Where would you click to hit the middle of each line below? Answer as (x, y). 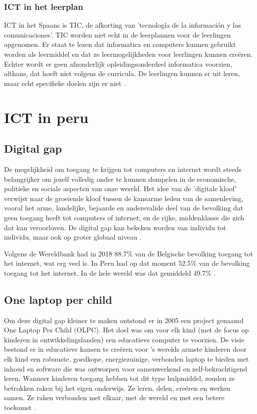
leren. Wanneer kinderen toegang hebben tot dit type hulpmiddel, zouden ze (120, 378)
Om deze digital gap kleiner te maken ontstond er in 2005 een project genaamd (124, 320)
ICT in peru (46, 117)
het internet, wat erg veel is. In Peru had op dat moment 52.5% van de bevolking (127, 263)
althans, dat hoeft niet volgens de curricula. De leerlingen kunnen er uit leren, (122, 73)
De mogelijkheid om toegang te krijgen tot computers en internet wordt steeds (123, 169)
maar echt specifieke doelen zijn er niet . (65, 83)
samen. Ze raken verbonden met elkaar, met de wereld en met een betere (114, 397)
